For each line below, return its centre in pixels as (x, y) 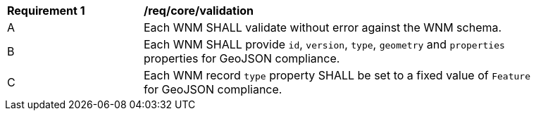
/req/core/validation (199, 11)
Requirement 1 (46, 11)
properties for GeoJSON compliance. (242, 58)
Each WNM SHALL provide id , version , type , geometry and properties (324, 44)
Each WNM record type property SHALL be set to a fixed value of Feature (337, 75)
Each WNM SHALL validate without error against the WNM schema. (323, 27)
